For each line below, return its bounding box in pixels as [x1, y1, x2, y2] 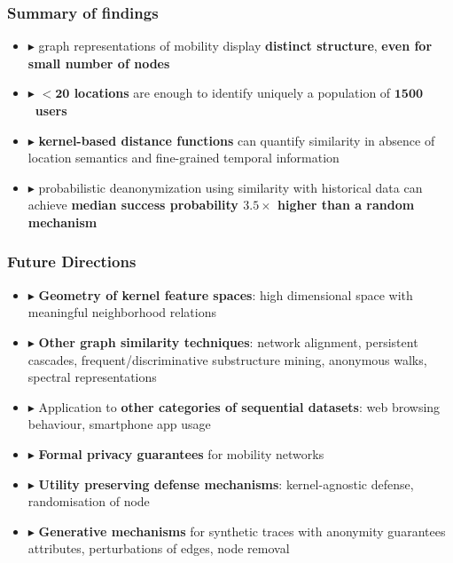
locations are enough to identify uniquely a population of [74, 83, 391, 102]
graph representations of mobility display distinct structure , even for [38, 36, 433, 55]
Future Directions [7, 250, 137, 273]
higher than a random [277, 195, 415, 214]
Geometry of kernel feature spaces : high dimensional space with [38, 285, 413, 304]
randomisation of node [27, 492, 150, 511]
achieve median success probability [27, 195, 238, 214]
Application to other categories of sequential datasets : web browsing [38, 397, 441, 416]
